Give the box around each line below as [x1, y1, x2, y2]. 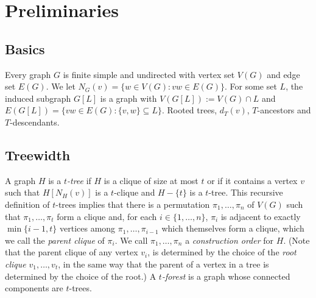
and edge [267, 68, 300, 80]
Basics [5, 39, 45, 58]
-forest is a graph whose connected [161, 269, 290, 282]
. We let [46, 80, 75, 93]
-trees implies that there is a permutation [55, 197, 210, 210]
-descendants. [10, 115, 60, 128]
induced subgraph [5, 91, 71, 104]
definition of [5, 197, 50, 210]
